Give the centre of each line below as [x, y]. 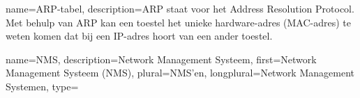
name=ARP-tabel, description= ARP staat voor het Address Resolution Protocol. [180, 8]
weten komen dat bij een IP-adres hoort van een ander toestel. [139, 36]
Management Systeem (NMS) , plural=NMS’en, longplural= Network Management [180, 73]
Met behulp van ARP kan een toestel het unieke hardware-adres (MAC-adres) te [179, 22]
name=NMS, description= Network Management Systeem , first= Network [161, 59]
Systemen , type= [42, 86]
